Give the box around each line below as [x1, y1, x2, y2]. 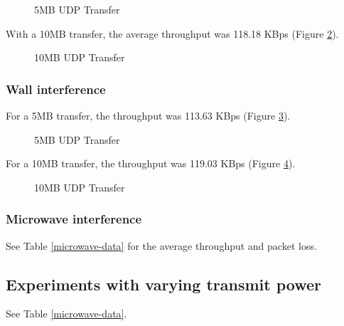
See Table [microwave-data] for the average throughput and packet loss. [6, 238, 317, 253]
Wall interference [6, 80, 106, 98]
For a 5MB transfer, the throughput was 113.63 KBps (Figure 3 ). [6, 108, 291, 122]
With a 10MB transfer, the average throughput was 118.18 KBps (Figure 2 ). [6, 26, 339, 41]
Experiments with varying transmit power [6, 273, 321, 295]
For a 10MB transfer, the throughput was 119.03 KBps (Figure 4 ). [6, 156, 296, 171]
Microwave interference [6, 210, 142, 228]
